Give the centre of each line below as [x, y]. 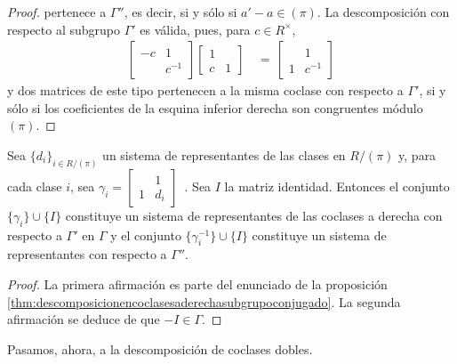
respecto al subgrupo [64, 29]
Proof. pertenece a [57, 12]
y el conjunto [146, 235]
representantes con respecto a [87, 254]
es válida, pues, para [195, 29]
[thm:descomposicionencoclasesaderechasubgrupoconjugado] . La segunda [204, 301]
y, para [417, 155]
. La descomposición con [383, 12]
